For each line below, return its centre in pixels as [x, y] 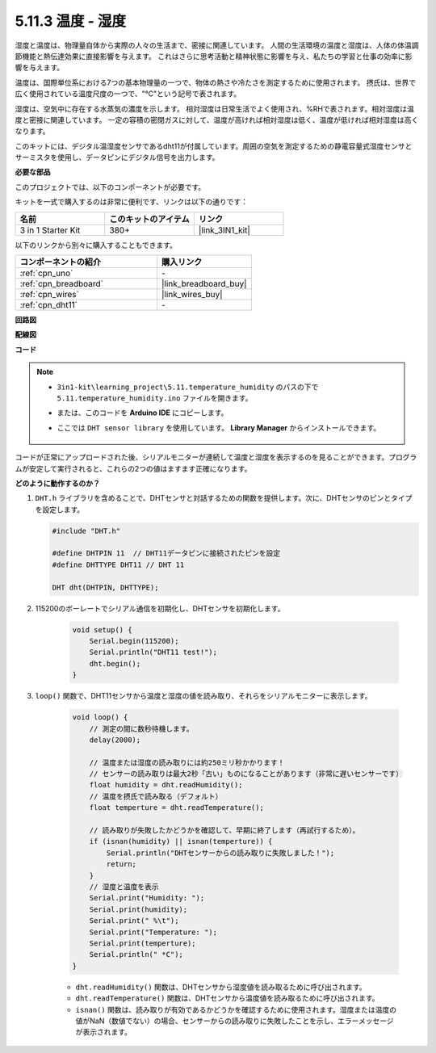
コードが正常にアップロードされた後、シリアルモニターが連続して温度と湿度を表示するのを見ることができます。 [202, 457]
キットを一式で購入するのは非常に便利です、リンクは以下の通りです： [131, 202]
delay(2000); [115, 740]
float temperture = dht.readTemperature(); [176, 808]
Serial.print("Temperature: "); [153, 932]
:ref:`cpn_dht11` [49, 305]
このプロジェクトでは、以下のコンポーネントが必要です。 [110, 187]
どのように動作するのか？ [57, 483]
